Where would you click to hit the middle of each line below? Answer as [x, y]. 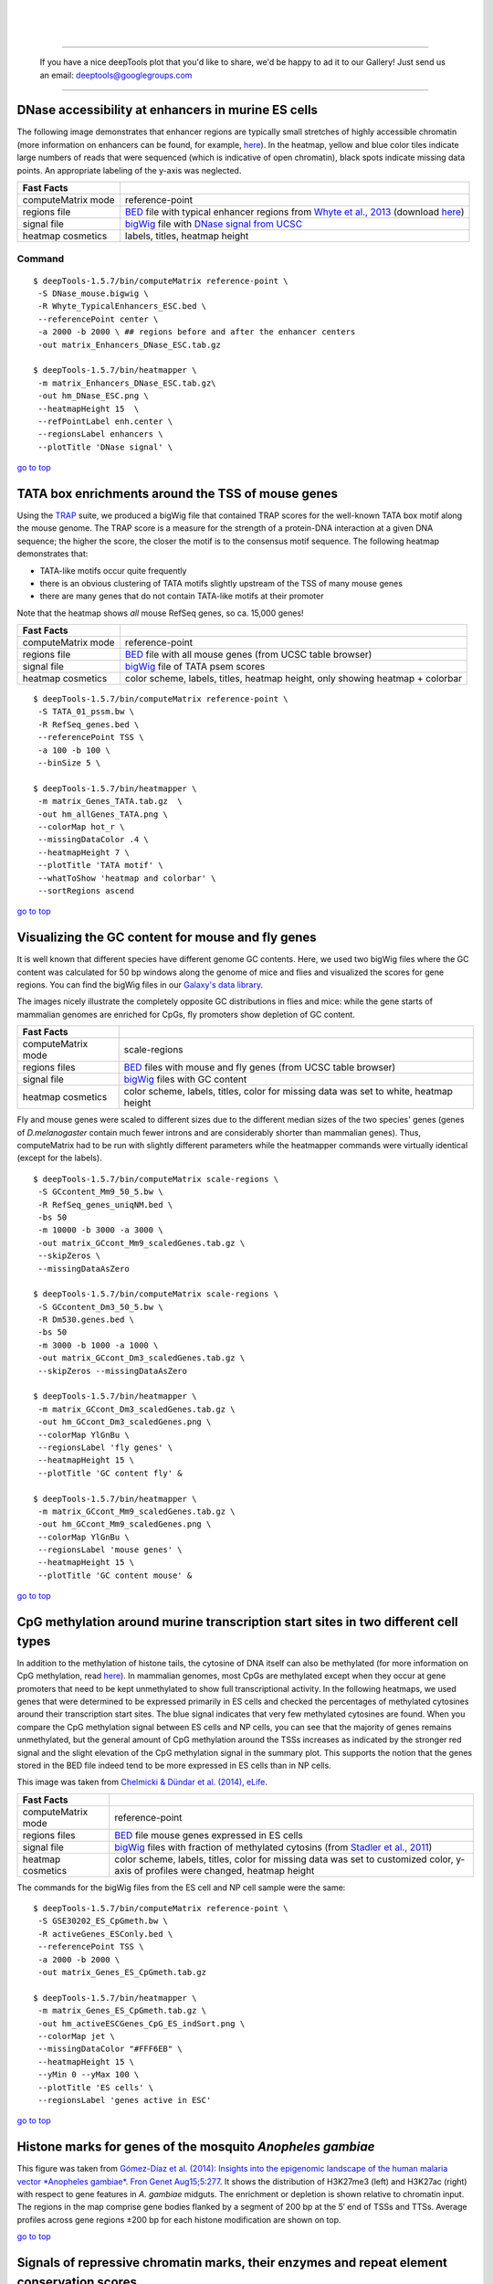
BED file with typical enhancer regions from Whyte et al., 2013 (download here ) [294, 212]
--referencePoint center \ [98, 319]
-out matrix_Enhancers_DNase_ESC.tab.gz [129, 344]
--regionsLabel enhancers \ [100, 434]
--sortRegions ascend [86, 890]
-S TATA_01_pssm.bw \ [86, 712]
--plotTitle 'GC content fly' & [110, 1473]
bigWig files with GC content [185, 1080]
